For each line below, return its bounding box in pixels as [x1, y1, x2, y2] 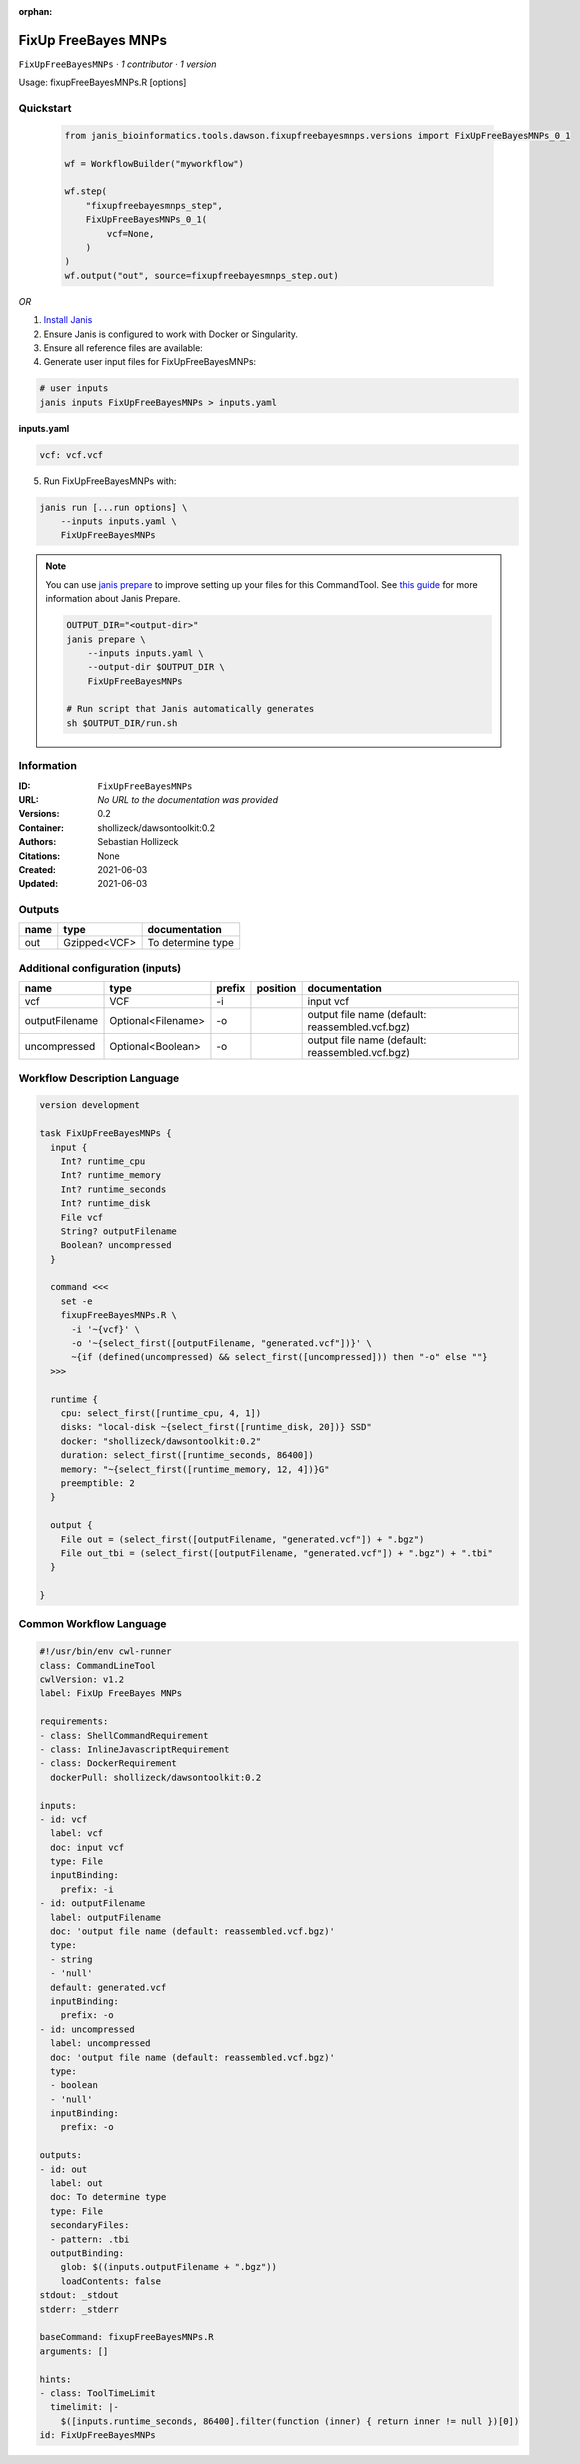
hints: [39, 2373, 72, 2385]
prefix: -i [60, 1883, 114, 1895]
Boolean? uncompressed [60, 1240, 172, 1251]
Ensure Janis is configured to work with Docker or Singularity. [43, 328, 299, 340]
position [256, 981, 297, 995]
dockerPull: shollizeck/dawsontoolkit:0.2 [50, 1771, 262, 1783]
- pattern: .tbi [50, 2233, 130, 2245]
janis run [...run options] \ [39, 501, 188, 513]
